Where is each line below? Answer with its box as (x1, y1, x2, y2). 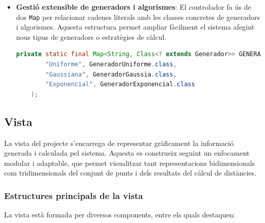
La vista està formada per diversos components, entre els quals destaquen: (4, 209, 235, 220)
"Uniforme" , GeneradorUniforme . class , (45, 61, 177, 68)
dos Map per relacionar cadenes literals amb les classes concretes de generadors (16, 11, 260, 22)
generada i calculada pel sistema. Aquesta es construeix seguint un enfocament (4, 147, 250, 158)
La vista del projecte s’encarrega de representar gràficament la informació (4, 137, 234, 148)
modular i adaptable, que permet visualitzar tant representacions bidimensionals (4, 157, 255, 168)
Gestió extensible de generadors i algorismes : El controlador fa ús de (16, 2, 251, 12)
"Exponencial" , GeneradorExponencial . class (45, 81, 195, 88)
